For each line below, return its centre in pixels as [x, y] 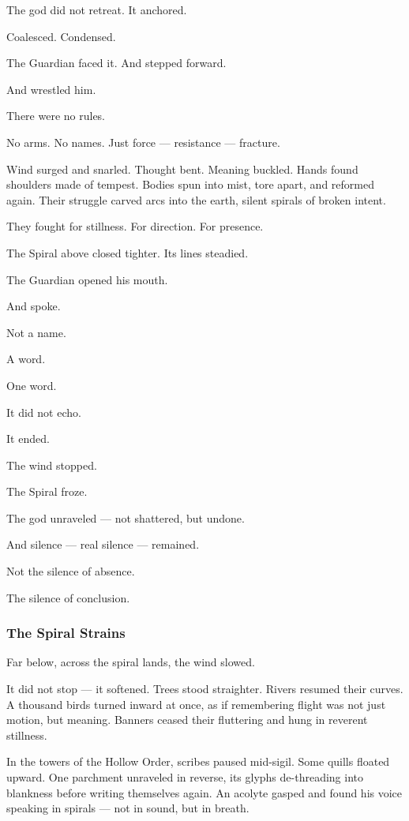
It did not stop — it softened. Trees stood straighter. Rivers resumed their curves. [205, 689]
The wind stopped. [52, 465]
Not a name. [36, 332]
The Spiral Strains [66, 633]
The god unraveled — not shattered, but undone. [126, 517]
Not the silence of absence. [71, 571]
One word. [32, 385]
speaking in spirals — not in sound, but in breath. [128, 808]
